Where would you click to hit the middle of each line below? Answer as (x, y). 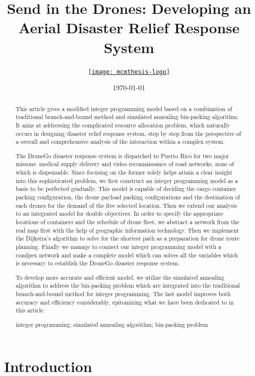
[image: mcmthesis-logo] (129, 72)
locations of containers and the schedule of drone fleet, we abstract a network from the (127, 221)
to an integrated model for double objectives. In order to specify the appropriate (119, 214)
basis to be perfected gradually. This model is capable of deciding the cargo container (126, 189)
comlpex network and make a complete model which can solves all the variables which (127, 255)
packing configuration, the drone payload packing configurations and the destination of (128, 197)
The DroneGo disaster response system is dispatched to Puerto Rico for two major (122, 156)
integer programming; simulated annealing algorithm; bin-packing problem (112, 324)
